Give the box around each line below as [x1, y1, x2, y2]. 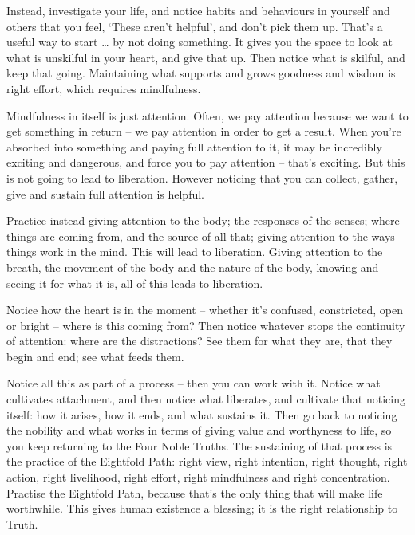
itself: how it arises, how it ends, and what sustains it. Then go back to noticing [6, 406, 397, 423]
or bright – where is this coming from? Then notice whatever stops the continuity [6, 317, 405, 333]
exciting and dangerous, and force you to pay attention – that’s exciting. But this [6, 154, 405, 171]
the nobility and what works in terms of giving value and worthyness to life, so [6, 422, 392, 439]
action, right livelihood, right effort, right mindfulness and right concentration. [6, 469, 390, 486]
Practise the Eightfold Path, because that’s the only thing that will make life [6, 484, 383, 501]
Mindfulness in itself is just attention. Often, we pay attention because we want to [6, 107, 409, 124]
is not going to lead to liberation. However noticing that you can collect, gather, [6, 169, 398, 186]
